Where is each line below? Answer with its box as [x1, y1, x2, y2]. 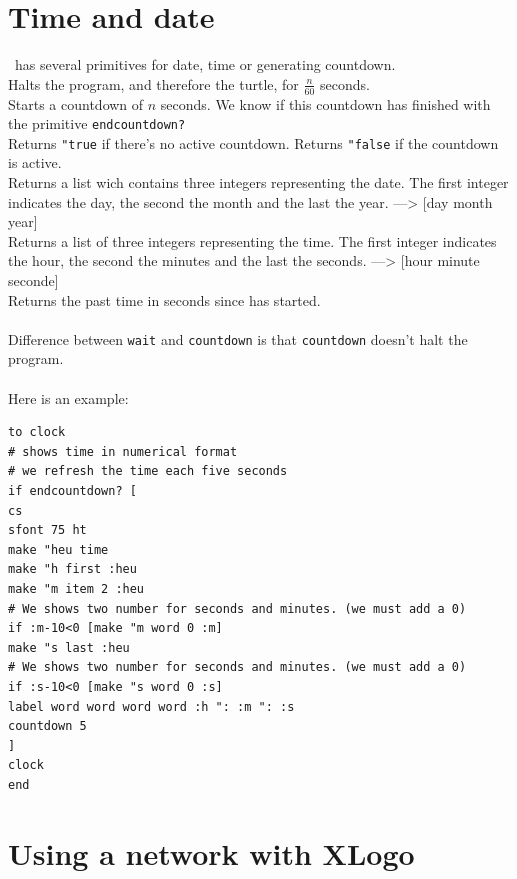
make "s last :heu [8, 640, 130, 655]
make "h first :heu [8, 562, 137, 577]
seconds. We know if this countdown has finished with [160, 93, 491, 114]
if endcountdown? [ [8, 484, 137, 499]
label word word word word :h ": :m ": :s [8, 699, 295, 714]
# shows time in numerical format [8, 444, 238, 459]
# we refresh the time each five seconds [8, 464, 288, 479]
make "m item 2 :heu [8, 581, 145, 596]
